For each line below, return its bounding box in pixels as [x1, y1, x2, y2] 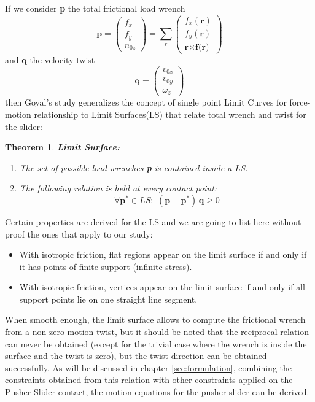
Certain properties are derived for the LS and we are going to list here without [5, 215, 301, 228]
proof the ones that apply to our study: [5, 227, 153, 240]
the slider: [5, 120, 42, 133]
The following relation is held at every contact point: [19, 182, 217, 195]
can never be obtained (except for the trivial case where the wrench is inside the [5, 337, 307, 350]
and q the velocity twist [5, 53, 95, 66]
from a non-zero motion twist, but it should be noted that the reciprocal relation [5, 325, 309, 338]
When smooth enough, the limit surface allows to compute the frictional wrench [5, 313, 306, 326]
